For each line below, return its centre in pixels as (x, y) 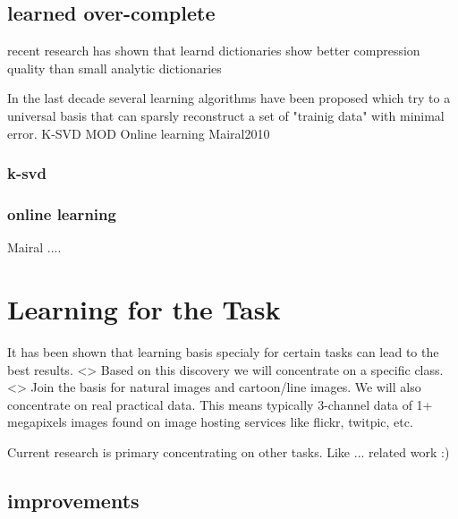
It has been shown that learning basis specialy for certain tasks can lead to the (223, 351)
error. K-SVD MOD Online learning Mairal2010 (139, 133)
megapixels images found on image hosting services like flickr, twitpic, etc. (210, 422)
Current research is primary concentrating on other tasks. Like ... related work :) (229, 451)
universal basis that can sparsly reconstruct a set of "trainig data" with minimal (226, 115)
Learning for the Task (144, 309)
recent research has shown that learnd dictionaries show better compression (214, 51)
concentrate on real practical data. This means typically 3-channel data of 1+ (220, 404)
